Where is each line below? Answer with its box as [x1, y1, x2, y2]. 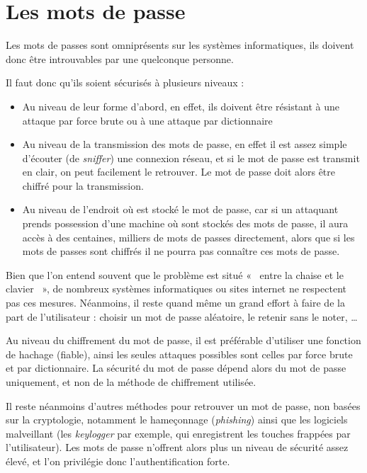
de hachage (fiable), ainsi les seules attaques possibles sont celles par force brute [6, 346, 353, 361]
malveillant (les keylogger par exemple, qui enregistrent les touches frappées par [6, 426, 351, 440]
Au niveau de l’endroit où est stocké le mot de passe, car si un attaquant [22, 202, 339, 217]
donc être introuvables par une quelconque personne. [6, 51, 234, 66]
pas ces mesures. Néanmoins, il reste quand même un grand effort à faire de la [6, 295, 345, 310]
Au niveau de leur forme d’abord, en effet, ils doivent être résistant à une [22, 98, 340, 113]
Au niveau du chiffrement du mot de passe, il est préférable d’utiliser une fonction [6, 333, 361, 348]
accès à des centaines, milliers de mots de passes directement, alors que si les [22, 229, 355, 244]
